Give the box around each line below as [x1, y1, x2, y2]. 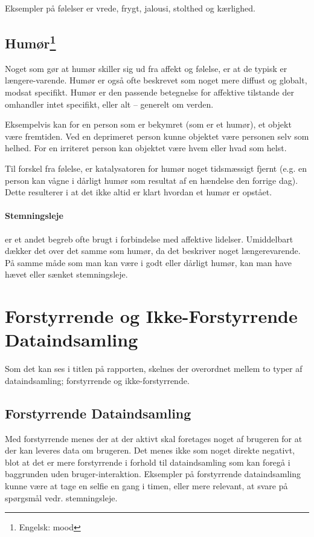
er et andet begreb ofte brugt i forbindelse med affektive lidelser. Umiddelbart [5, 232, 293, 245]
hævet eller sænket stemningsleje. [5, 268, 128, 281]
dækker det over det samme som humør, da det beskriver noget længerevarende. [5, 244, 301, 257]
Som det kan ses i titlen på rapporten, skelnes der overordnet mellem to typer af [5, 362, 303, 375]
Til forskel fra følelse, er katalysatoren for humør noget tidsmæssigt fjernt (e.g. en [5, 161, 307, 174]
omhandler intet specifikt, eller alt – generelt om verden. [5, 97, 214, 110]
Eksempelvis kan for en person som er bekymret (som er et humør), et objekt [5, 118, 292, 131]
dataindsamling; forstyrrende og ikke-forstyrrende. [5, 374, 190, 386]
